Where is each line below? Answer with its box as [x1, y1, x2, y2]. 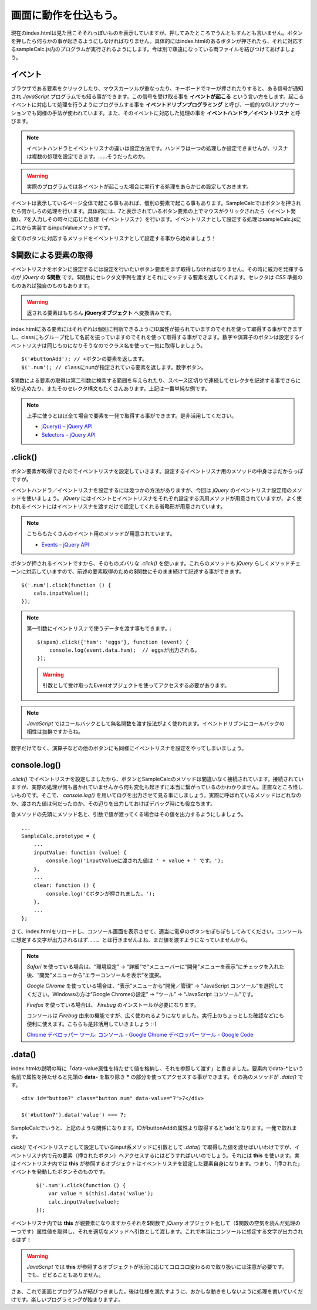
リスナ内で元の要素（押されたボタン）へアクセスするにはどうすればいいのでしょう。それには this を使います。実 [26, 1152, 300, 1159]
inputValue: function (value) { [33, 849, 127, 856]
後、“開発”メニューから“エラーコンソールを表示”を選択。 [26, 971, 164, 979]
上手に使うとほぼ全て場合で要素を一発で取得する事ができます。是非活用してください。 [26, 412, 237, 420]
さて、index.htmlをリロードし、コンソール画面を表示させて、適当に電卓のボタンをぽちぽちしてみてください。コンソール [11, 928, 303, 935]
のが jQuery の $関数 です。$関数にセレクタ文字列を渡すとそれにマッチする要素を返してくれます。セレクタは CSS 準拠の [11, 274, 303, 281]
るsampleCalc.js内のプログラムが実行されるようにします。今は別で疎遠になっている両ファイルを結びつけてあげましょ [11, 46, 296, 53]
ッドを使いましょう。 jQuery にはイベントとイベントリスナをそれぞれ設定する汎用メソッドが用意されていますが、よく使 [11, 494, 302, 502]
